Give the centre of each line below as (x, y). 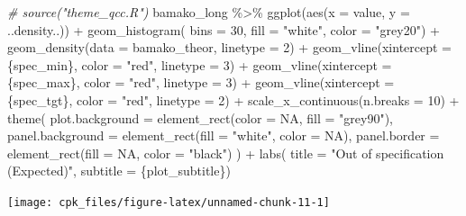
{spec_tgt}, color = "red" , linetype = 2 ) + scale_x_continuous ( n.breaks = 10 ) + (233, 99)
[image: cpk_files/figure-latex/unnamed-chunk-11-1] (169, 202)
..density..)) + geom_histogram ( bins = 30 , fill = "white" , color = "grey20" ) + (224, 29)
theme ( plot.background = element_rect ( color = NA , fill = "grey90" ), (200, 117)
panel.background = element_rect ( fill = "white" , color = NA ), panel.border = (224, 135)
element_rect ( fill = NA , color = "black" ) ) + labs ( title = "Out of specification (226, 153)
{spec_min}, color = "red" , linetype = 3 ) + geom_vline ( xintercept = (200, 64)
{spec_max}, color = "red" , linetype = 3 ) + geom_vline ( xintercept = (201, 82)
